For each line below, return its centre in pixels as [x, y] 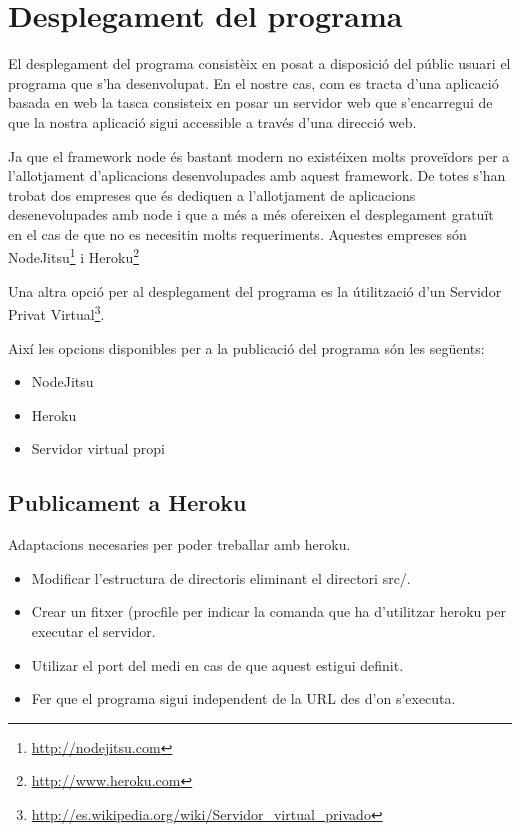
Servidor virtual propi [98, 448]
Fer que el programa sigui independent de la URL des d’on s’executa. [243, 698]
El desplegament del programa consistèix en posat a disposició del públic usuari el [259, 63]
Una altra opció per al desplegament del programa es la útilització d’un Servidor [255, 290]
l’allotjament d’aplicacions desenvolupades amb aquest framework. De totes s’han [257, 175]
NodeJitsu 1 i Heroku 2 [74, 256]
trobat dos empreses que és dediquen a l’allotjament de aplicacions [212, 194]
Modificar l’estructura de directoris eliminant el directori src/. [221, 577]
